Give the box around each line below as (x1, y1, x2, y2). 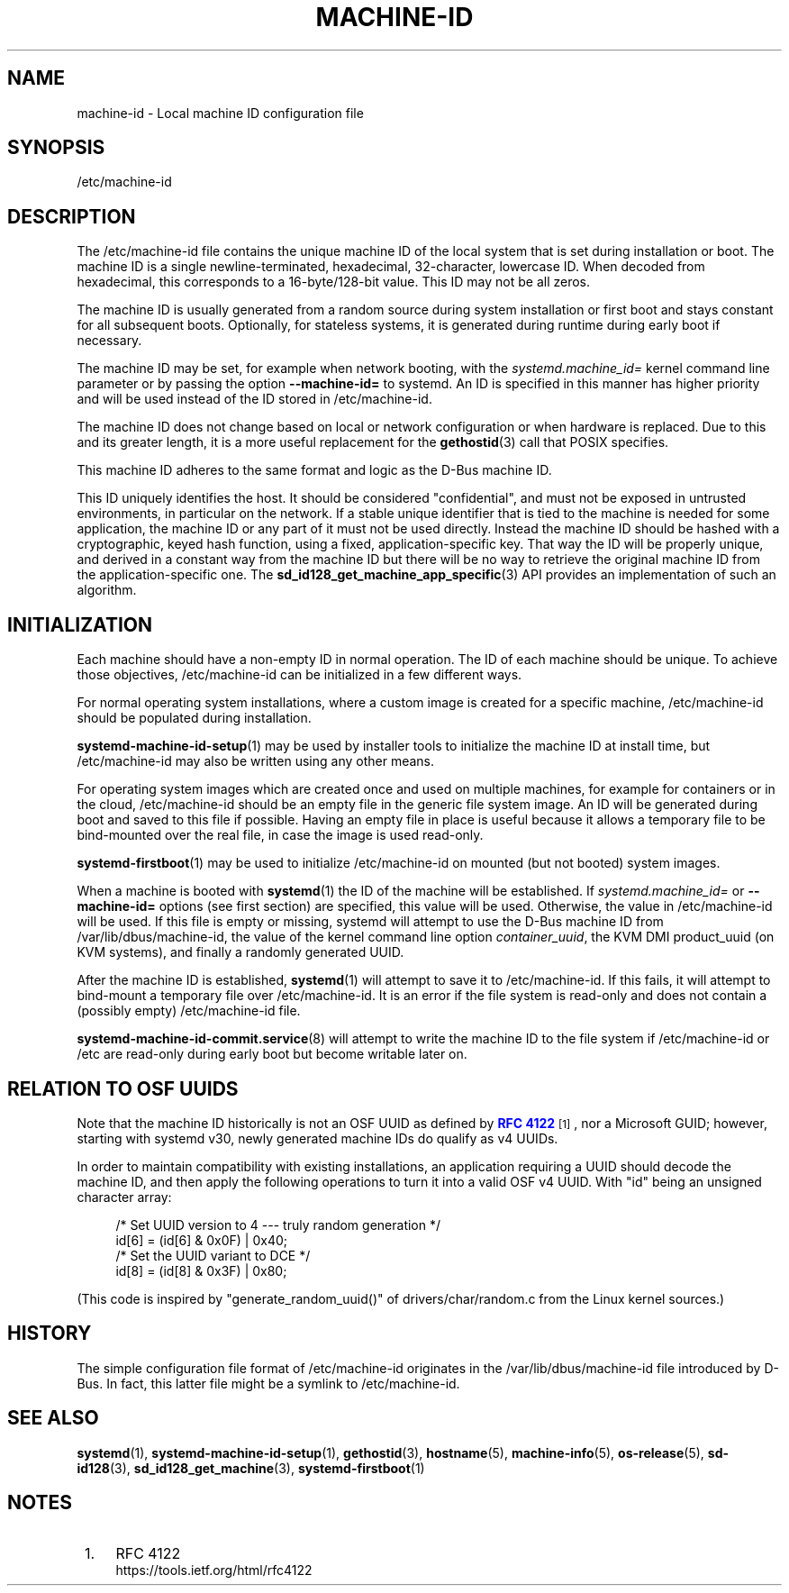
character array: (77, 1188, 172, 1205)
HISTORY (7, 1322, 92, 1345)
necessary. (77, 332, 142, 349)
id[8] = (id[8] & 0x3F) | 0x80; (115, 1262, 287, 1279)
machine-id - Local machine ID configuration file (77, 105, 364, 121)
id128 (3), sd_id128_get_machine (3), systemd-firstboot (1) (77, 1460, 425, 1476)
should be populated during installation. (77, 710, 312, 726)
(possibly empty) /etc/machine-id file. (77, 1003, 301, 1019)
